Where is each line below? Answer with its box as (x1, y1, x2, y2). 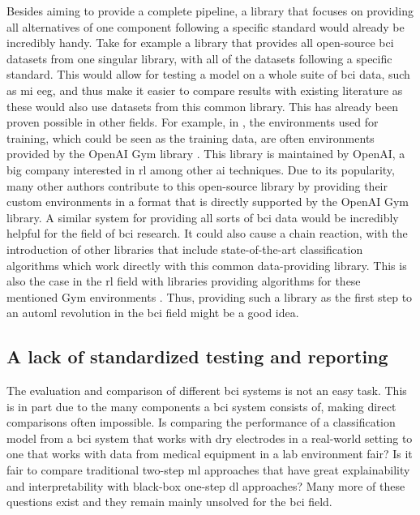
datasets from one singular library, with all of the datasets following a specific (6, 49, 392, 67)
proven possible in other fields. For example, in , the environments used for (6, 114, 379, 131)
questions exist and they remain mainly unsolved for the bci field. (6, 493, 332, 510)
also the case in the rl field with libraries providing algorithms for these (6, 273, 361, 290)
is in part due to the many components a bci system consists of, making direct (6, 397, 396, 414)
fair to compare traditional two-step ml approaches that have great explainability (6, 461, 410, 479)
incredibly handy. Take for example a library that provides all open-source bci (6, 34, 394, 51)
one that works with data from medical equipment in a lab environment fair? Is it (6, 445, 413, 462)
